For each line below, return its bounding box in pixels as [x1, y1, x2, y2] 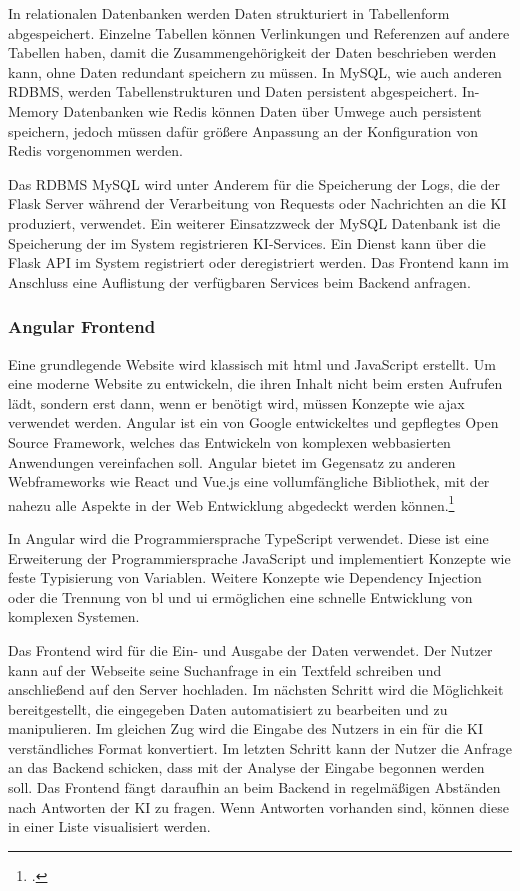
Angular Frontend [8, 314, 156, 339]
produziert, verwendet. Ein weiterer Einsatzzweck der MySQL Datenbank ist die [8, 212, 501, 233]
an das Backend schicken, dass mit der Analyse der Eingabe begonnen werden [8, 757, 485, 778]
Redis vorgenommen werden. [8, 140, 183, 161]
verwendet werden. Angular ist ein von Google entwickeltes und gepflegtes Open [8, 412, 499, 433]
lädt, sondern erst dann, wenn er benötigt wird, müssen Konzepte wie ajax [8, 392, 465, 413]
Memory [8, 100, 59, 121]
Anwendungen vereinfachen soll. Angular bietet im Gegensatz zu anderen [8, 451, 456, 472]
